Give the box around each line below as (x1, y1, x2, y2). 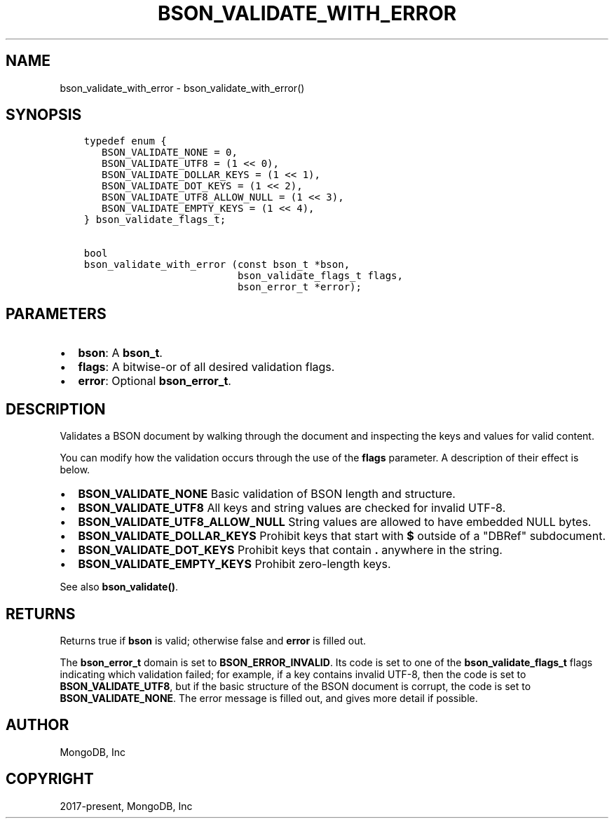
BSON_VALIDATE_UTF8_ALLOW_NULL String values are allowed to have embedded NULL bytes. (78, 515, 592, 529)
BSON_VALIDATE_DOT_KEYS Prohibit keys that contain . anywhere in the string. (78, 543, 503, 558)
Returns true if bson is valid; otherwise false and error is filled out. (60, 634, 367, 647)
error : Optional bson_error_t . (78, 374, 231, 389)
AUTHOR (6, 716, 69, 734)
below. (60, 464, 90, 476)
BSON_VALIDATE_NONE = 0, (102, 147, 238, 158)
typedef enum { (83, 135, 167, 147)
